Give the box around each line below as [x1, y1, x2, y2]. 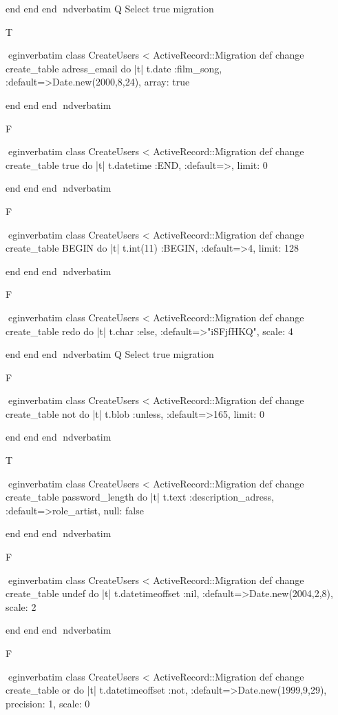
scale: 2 [6, 599, 36, 614]
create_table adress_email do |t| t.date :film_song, [6, 61, 222, 75]
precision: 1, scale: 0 [6, 696, 90, 710]
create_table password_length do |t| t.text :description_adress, [6, 490, 274, 504]
